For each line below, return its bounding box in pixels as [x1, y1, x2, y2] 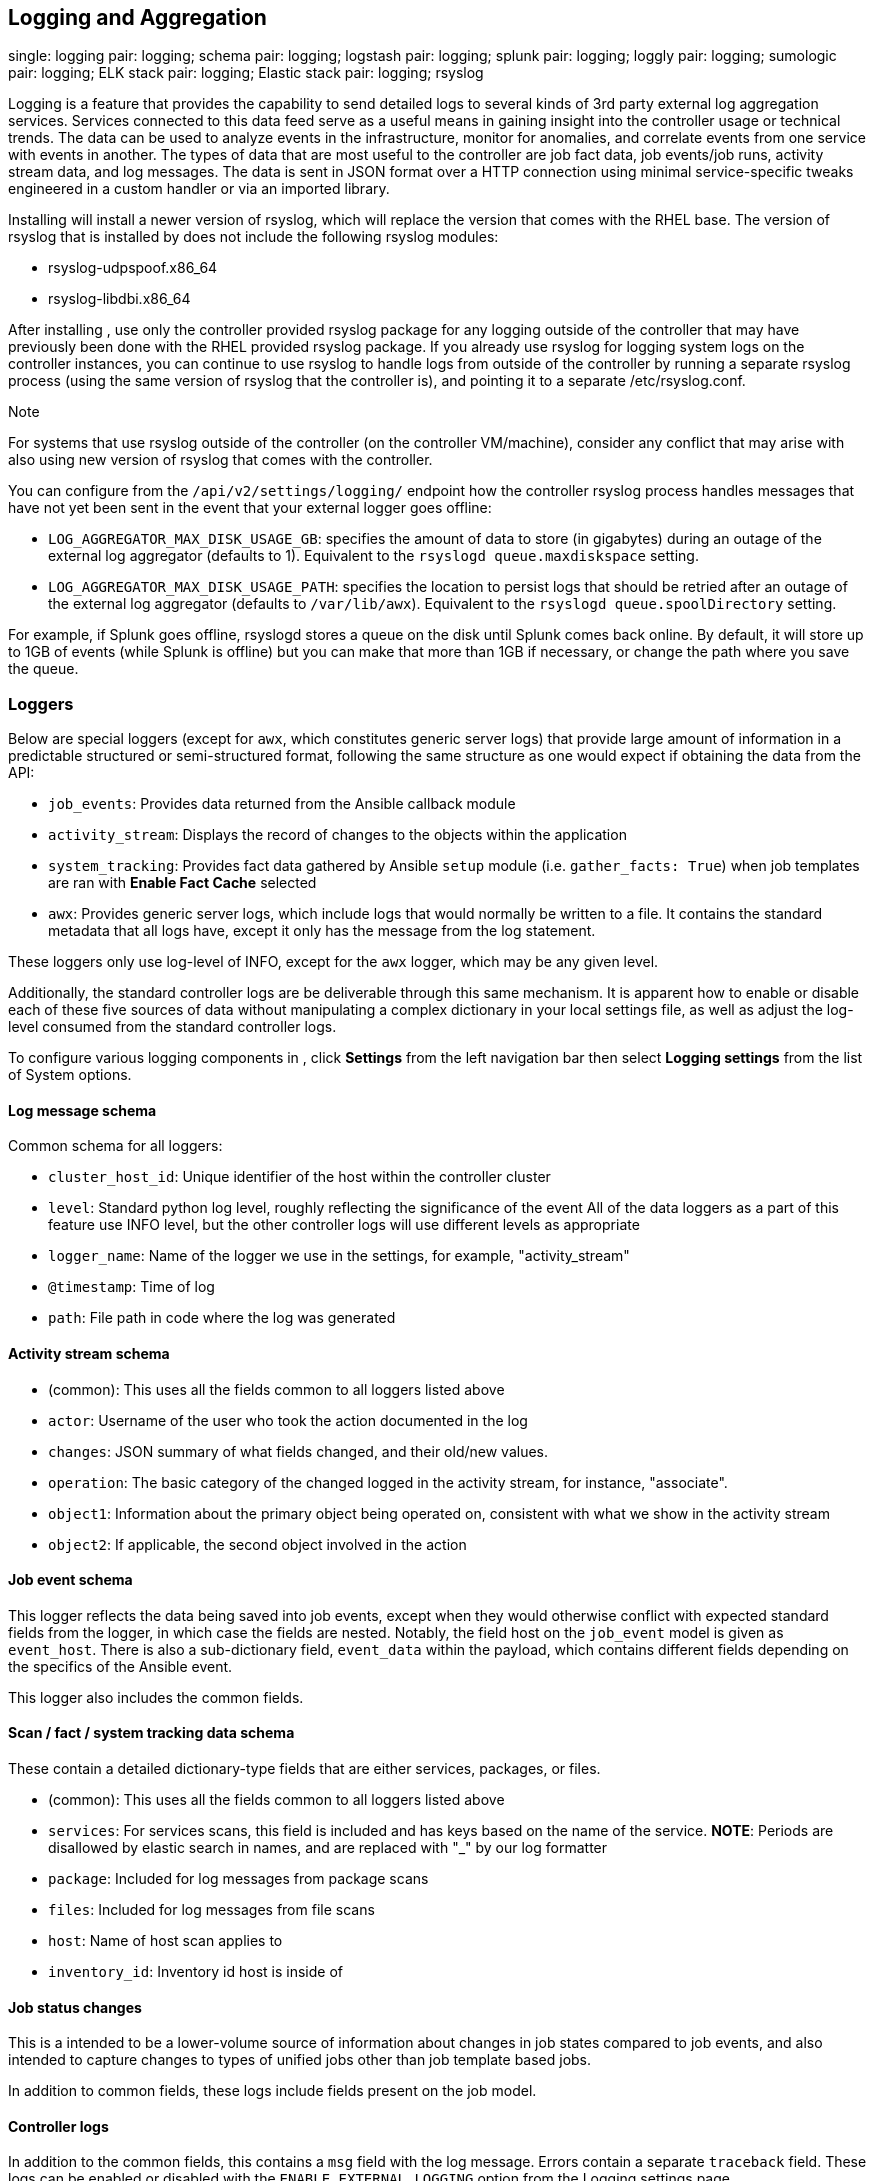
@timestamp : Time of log [48, 1278, 215, 1296]
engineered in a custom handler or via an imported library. [8, 180, 390, 198]
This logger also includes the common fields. [8, 1688, 304, 1706]
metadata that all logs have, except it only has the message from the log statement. [48, 922, 596, 940]
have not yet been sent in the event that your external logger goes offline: [8, 499, 492, 517]
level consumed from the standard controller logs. [8, 1018, 337, 1036]
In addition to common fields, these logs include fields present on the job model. [8, 2082, 537, 2100]
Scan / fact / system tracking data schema [8, 1724, 295, 1742]
